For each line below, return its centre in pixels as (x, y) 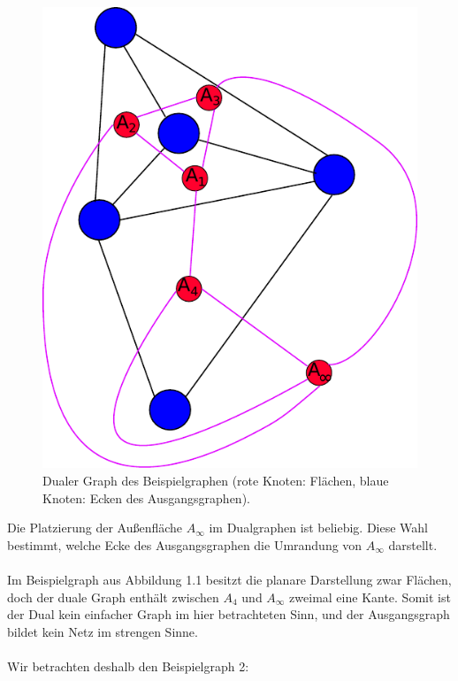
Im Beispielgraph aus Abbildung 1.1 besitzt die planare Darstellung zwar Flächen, (229, 580)
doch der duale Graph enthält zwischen (113, 597)
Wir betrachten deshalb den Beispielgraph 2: (128, 666)
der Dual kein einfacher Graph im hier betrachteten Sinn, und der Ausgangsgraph (229, 614)
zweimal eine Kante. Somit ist (370, 597)
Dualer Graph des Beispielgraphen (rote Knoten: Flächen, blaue (216, 481)
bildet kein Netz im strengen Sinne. (103, 631)
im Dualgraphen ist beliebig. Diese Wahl (318, 528)
